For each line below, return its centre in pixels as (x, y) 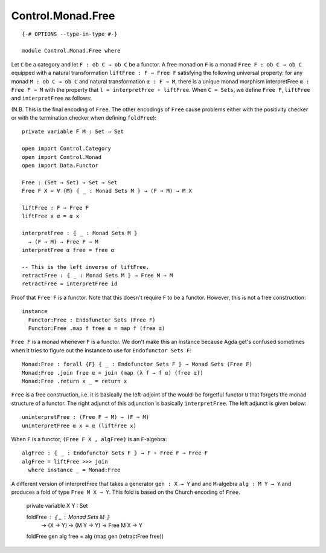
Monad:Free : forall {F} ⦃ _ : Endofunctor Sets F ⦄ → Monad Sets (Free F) (137, 364)
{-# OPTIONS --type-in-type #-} (70, 34)
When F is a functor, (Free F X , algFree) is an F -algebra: (89, 439)
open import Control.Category (67, 149)
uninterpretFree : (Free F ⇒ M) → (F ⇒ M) (86, 417)
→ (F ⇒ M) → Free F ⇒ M (63, 241)
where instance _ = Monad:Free (74, 470)
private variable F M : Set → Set (73, 132)
